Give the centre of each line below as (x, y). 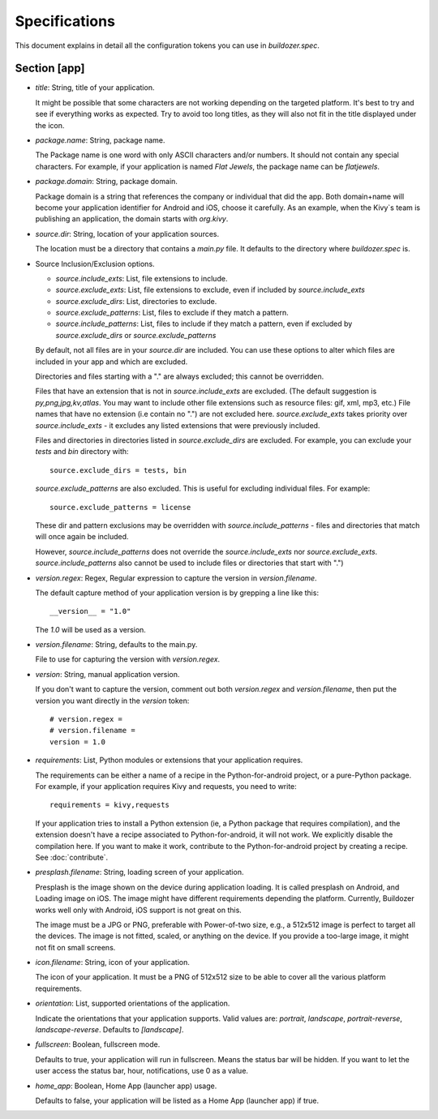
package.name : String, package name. (100, 140)
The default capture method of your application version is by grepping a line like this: (177, 593)
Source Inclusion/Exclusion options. (95, 264)
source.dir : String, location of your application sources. (127, 234)
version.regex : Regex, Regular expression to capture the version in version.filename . (176, 578)
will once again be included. (82, 537)
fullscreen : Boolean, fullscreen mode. (98, 1044)
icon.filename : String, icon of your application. (112, 963)
